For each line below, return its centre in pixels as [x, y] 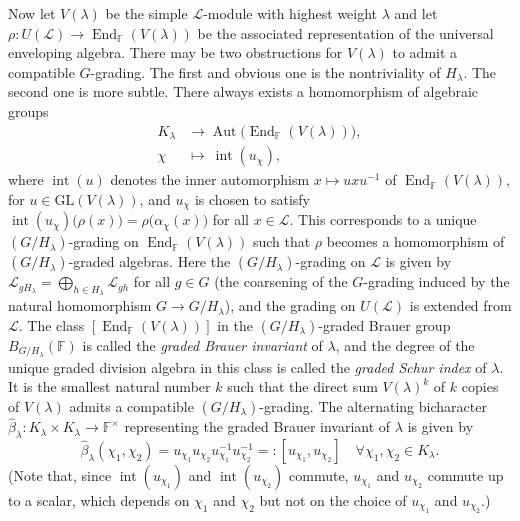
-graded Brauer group [384, 324]
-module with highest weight [290, 13]
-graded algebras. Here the [149, 261]
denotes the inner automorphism [210, 179]
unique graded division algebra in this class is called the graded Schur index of [247, 366]
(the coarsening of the [281, 281]
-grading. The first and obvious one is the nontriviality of [265, 71]
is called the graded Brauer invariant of [202, 344]
